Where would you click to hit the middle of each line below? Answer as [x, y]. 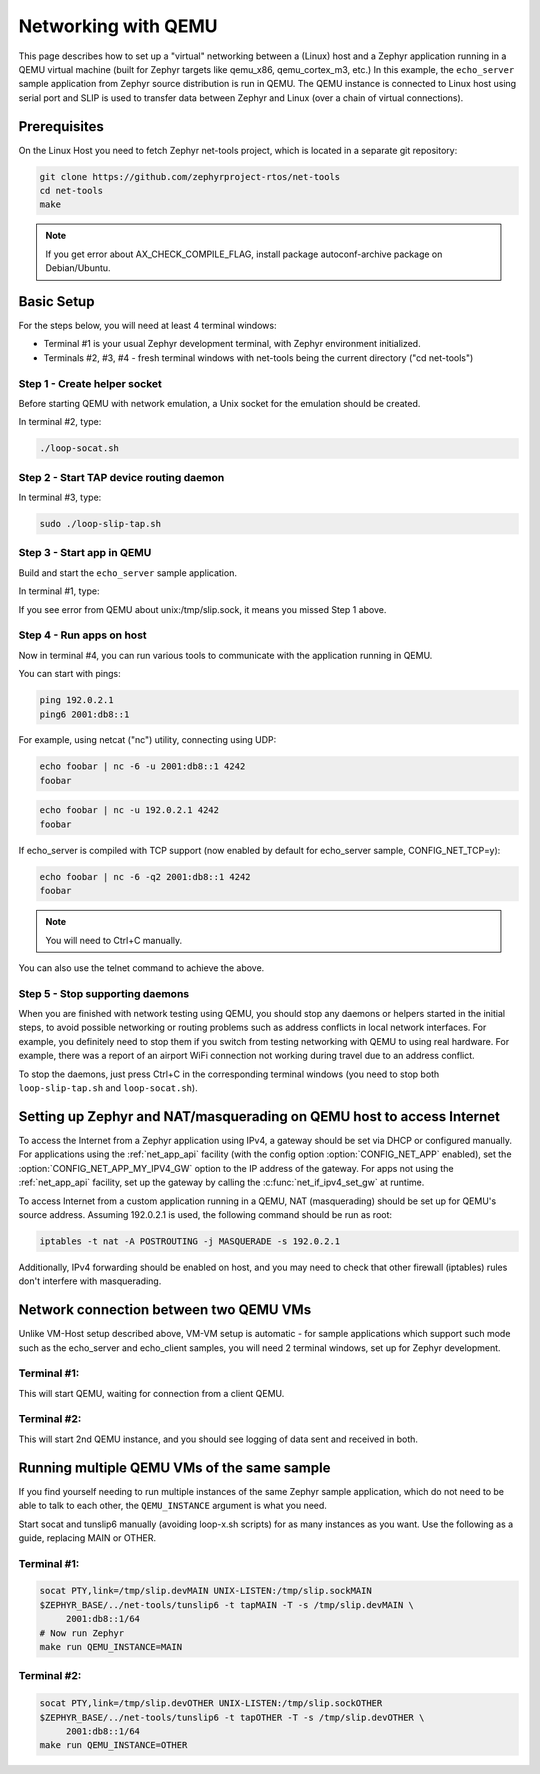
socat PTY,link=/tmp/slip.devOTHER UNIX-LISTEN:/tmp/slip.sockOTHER [211, 1703]
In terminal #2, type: [60, 422]
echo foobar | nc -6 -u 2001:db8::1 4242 [142, 766]
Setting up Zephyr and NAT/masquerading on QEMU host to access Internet [259, 1116]
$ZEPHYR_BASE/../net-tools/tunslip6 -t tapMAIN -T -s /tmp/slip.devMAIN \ [227, 1604]
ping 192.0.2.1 [76, 700]
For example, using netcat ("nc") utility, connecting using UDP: [147, 740]
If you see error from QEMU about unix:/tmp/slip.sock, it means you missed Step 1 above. [202, 609]
